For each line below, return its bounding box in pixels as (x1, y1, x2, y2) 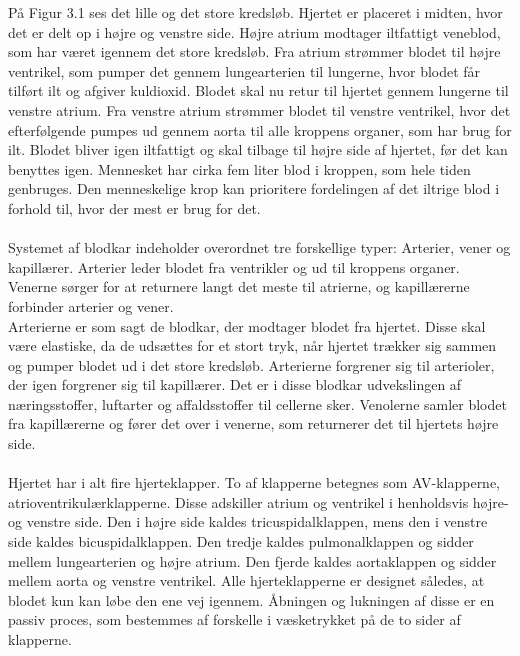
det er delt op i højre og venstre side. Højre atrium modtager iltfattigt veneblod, (8, 21, 501, 42)
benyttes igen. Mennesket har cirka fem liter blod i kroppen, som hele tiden (8, 158, 471, 179)
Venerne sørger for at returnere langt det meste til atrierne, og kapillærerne (8, 276, 470, 297)
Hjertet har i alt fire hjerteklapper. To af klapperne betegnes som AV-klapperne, (8, 472, 501, 493)
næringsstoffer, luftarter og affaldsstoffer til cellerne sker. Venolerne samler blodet (8, 393, 507, 414)
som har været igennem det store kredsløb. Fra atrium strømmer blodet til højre (8, 41, 501, 62)
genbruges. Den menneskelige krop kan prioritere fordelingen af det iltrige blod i (8, 178, 500, 199)
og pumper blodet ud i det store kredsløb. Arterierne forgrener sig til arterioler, (8, 354, 495, 375)
